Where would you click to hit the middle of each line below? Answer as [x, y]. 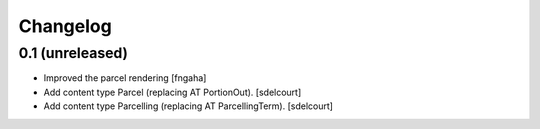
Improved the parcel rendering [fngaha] [125, 78]
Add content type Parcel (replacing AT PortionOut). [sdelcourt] [172, 92]
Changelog [65, 26]
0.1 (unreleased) [73, 53]
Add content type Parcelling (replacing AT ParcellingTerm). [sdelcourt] [188, 106]
